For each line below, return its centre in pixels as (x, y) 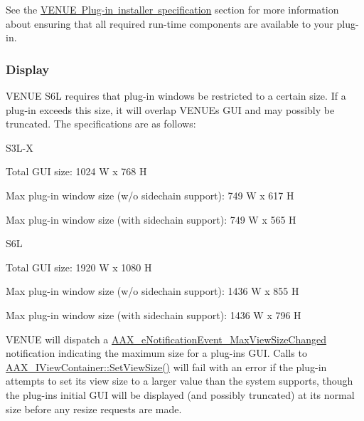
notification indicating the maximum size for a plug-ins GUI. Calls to (156, 353)
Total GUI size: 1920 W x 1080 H (79, 267)
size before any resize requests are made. (94, 409)
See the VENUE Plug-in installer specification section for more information (172, 9)
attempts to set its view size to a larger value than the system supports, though (180, 381)
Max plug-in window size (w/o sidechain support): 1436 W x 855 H (152, 291)
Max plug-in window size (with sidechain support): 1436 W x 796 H (154, 315)
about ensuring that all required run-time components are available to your (170, 23)
